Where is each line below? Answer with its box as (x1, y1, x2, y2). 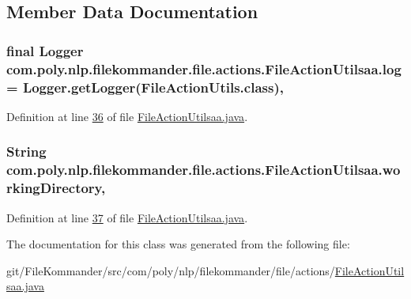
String (6, 142, 47, 161)
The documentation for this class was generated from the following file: (6, 236, 350, 252)
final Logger (6, 40, 84, 60)
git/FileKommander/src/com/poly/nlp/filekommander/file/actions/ (6, 262, 335, 278)
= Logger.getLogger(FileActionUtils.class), (6, 77, 284, 97)
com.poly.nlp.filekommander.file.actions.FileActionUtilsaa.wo (6, 160, 401, 180)
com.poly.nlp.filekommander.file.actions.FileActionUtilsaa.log (6, 59, 402, 78)
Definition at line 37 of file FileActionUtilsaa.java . (6, 209, 248, 225)
